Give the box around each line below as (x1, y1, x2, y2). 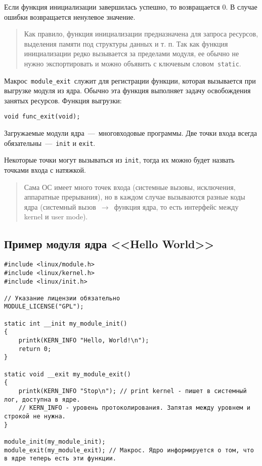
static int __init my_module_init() (4, 320, 127, 327)
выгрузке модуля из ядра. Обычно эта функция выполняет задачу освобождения (4, 85, 251, 96)
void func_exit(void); (4, 113, 80, 121)
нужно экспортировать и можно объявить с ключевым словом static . (24, 58, 241, 68)
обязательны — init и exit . (4, 137, 96, 148)
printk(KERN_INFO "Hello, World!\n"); (18, 337, 149, 344)
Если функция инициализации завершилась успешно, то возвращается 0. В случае (4, 2, 257, 12)
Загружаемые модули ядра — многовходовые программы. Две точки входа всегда (4, 128, 257, 138)
